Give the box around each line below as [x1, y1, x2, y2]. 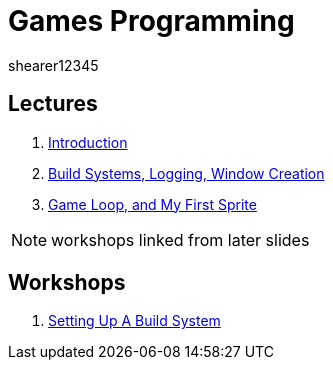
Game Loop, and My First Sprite [48, 195, 257, 213]
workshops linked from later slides [51, 229, 310, 250]
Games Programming [8, 4, 295, 38]
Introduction [48, 133, 128, 151]
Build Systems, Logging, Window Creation [48, 164, 325, 182]
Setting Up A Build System [48, 312, 221, 330]
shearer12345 [8, 56, 99, 74]
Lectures [8, 91, 98, 117]
